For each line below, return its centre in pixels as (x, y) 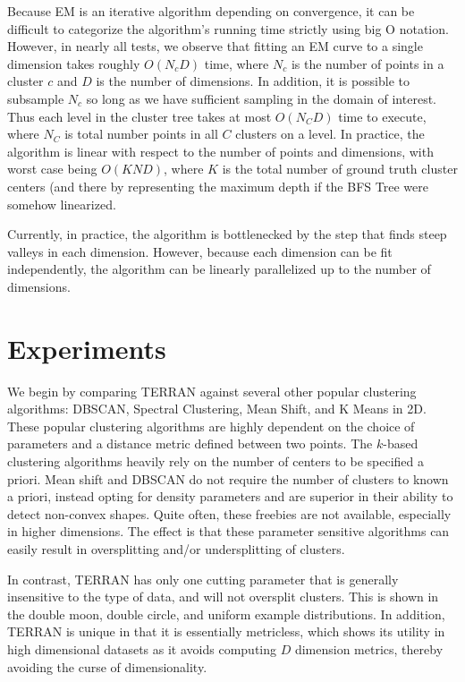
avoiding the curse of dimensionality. (107, 666)
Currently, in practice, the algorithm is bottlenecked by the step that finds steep (227, 234)
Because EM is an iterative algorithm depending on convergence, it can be (211, 11)
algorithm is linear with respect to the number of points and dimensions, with (220, 151)
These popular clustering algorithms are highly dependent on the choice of (211, 426)
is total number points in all (141, 134)
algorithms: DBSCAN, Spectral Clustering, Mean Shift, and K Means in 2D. (217, 409)
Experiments (87, 348)
